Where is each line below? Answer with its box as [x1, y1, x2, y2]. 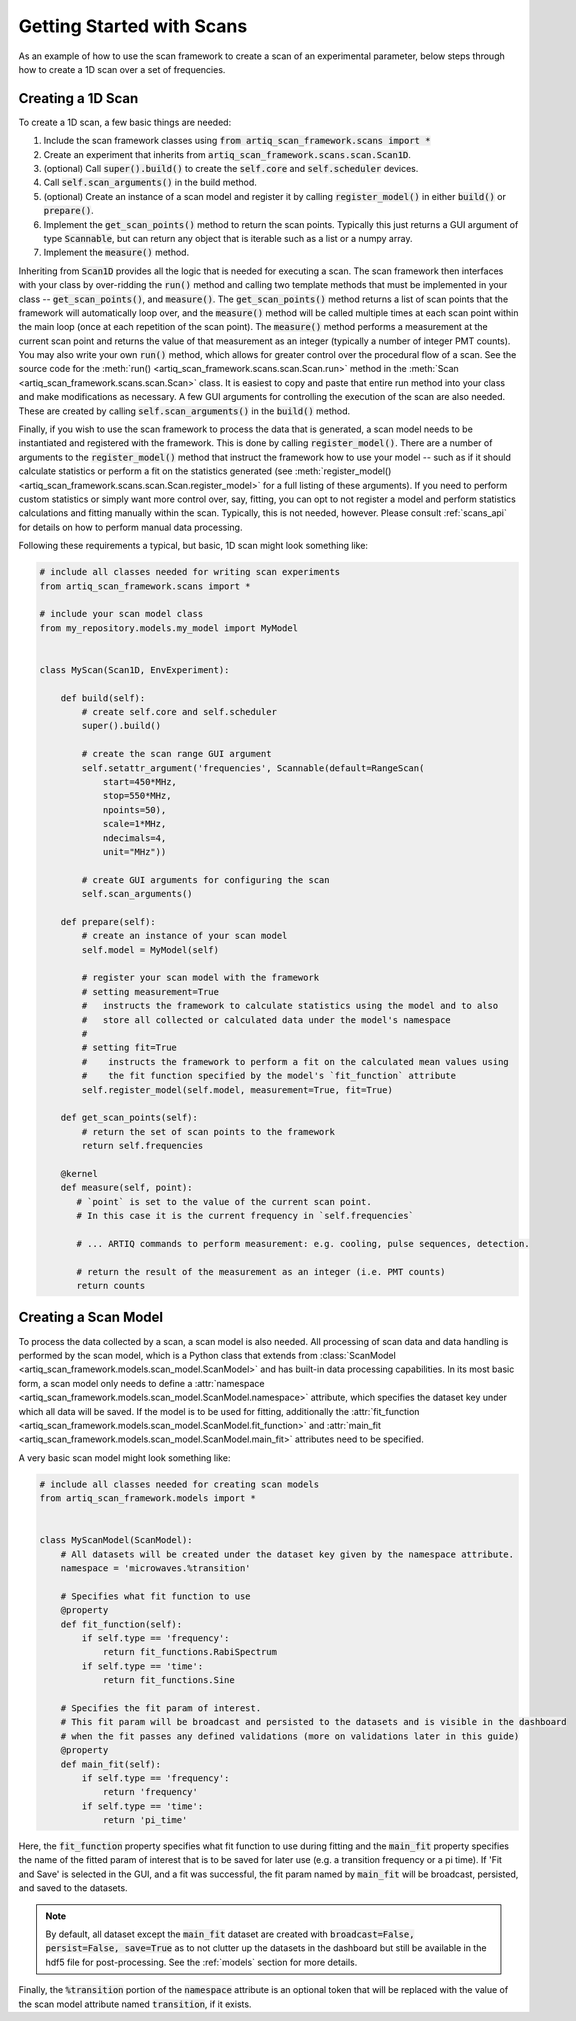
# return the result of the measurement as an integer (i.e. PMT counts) [76, 1266, 446, 1277]
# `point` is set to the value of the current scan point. [76, 1196, 372, 1207]
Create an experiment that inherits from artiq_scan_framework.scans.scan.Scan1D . [43, 148, 412, 160]
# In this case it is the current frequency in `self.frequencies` [76, 1210, 415, 1222]
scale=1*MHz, [102, 818, 167, 830]
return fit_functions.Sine [102, 1675, 235, 1686]
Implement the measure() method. [43, 246, 190, 259]
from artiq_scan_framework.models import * [39, 1493, 257, 1504]
